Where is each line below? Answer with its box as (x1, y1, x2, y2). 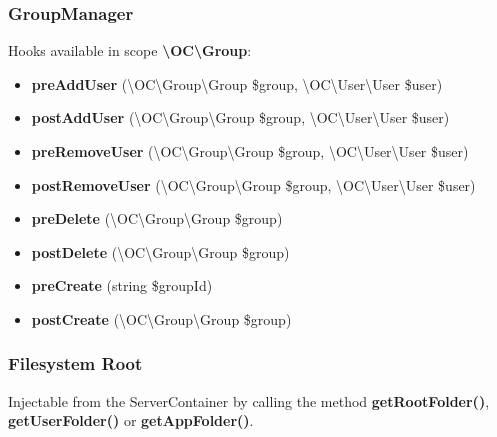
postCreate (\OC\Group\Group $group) (31, 308, 292, 329)
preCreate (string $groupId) (31, 275, 213, 296)
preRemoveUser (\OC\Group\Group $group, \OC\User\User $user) (31, 141, 469, 161)
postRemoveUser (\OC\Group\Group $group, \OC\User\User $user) (31, 174, 476, 195)
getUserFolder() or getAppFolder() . (8, 410, 254, 431)
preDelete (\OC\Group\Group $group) (31, 208, 283, 229)
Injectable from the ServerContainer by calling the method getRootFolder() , (8, 390, 490, 411)
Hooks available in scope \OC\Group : (8, 40, 252, 61)
